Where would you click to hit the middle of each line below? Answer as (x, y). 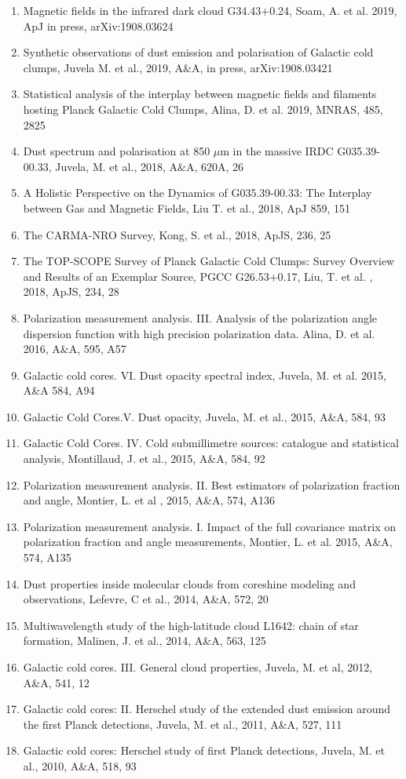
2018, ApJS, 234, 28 (71, 291)
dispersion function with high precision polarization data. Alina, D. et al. (199, 333)
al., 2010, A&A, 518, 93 (80, 765)
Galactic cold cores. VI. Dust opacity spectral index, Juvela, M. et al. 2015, (205, 375)
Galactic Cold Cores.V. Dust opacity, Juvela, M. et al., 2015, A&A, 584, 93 (204, 416)
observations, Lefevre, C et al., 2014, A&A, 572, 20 (146, 599)
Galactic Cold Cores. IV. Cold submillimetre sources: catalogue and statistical (211, 443)
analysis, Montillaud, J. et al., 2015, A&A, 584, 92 (144, 459)
